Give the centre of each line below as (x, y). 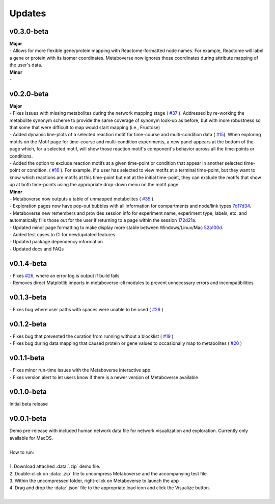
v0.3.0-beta (29, 31)
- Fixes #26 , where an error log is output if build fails (64, 275)
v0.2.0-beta (29, 94)
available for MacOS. (31, 438)
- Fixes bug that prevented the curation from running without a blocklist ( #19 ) (91, 336)
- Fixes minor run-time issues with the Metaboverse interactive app (80, 370)
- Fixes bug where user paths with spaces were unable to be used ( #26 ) (87, 309)
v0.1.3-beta (28, 297)
